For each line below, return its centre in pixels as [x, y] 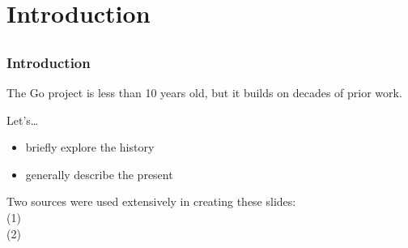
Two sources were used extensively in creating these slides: [151, 201]
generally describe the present [99, 174]
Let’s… [23, 120]
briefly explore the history [90, 147]
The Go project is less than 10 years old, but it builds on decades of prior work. [204, 93]
